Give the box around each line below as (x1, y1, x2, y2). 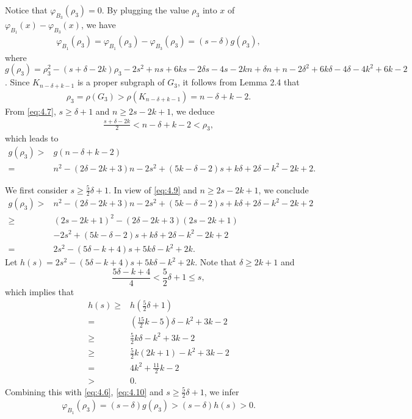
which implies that (5, 285, 74, 298)
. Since (5, 76, 30, 88)
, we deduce (171, 104, 215, 117)
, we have (81, 18, 116, 31)
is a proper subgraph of (77, 76, 165, 88)
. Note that (195, 256, 237, 268)
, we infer (204, 385, 239, 398)
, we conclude (258, 183, 309, 196)
